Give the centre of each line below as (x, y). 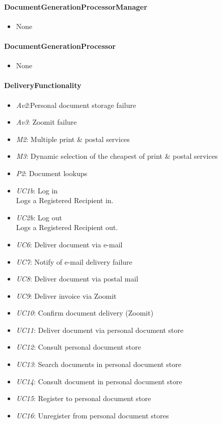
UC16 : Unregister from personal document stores (92, 415)
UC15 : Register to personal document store (84, 398)
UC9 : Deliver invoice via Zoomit (66, 295)
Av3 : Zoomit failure (46, 122)
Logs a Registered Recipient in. (65, 200)
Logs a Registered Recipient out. (67, 227)
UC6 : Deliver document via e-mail (69, 244)
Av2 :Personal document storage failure (76, 105)
